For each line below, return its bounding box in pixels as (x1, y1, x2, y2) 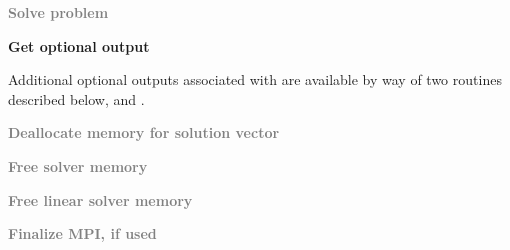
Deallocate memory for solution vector (8, 122, 280, 143)
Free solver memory (8, 155, 148, 176)
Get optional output (8, 35, 150, 56)
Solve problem (8, 2, 109, 22)
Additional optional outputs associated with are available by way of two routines (8, 69, 502, 90)
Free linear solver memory (8, 189, 193, 210)
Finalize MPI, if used (8, 223, 157, 244)
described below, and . (8, 88, 145, 109)
